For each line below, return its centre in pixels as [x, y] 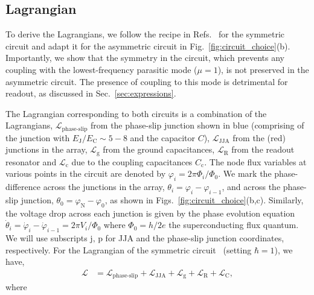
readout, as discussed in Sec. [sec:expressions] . [91, 93]
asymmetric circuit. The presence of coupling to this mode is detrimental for [147, 81]
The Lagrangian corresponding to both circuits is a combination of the [136, 113]
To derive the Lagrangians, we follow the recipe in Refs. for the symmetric [145, 34]
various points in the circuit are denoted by [86, 173]
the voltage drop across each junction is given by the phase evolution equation [150, 213]
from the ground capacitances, [159, 149]
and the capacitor [162, 137]
